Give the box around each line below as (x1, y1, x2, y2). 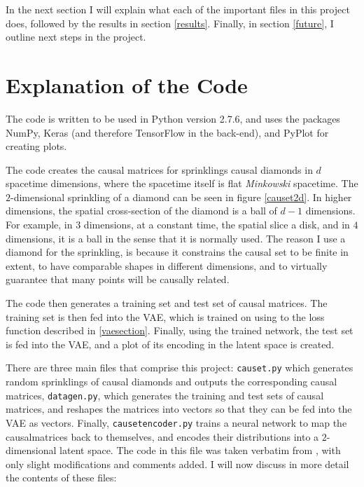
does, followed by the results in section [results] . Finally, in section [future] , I (6, 15, 334, 30)
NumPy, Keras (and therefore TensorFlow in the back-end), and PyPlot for (6, 125, 329, 139)
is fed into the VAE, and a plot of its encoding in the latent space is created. (6, 336, 335, 351)
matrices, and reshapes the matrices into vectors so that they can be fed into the (6, 402, 352, 416)
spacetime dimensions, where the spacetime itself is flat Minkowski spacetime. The (6, 176, 358, 191)
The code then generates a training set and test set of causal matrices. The (6, 296, 328, 310)
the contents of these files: (6, 470, 117, 485)
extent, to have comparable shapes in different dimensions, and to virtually (6, 258, 328, 273)
